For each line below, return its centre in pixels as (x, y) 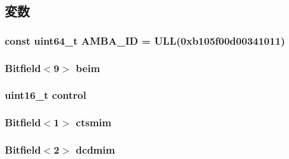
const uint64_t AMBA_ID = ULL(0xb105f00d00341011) (145, 40)
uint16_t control (45, 95)
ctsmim (94, 122)
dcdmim (95, 150)
